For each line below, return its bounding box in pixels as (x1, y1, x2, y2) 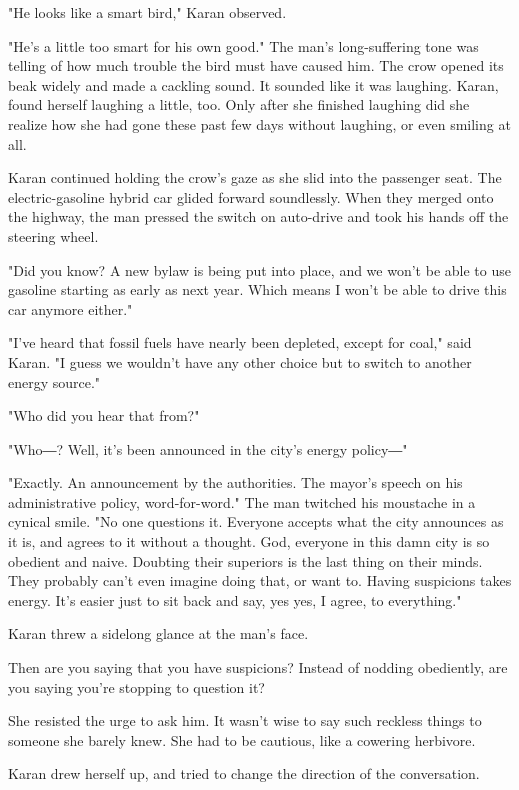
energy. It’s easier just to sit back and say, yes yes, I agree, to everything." (8, 589, 462, 610)
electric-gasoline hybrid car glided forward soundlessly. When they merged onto (8, 186, 494, 207)
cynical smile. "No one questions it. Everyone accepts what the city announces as (8, 511, 504, 532)
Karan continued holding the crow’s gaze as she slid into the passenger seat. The (8, 167, 502, 188)
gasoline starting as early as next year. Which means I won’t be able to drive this (8, 279, 507, 300)
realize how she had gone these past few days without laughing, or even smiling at (8, 113, 511, 134)
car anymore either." (8, 298, 133, 319)
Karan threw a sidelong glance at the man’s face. (8, 623, 309, 644)
